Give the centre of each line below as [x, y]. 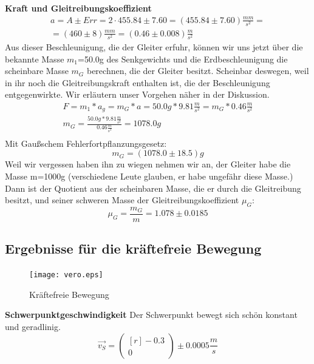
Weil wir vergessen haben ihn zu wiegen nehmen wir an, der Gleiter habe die [148, 164]
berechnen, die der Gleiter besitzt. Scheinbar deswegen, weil [198, 71]
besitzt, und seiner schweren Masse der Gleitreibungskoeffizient [122, 200]
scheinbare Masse [37, 71]
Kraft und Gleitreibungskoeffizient [78, 8]
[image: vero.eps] [66, 275]
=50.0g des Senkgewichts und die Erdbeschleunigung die [183, 59]
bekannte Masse [35, 59]
